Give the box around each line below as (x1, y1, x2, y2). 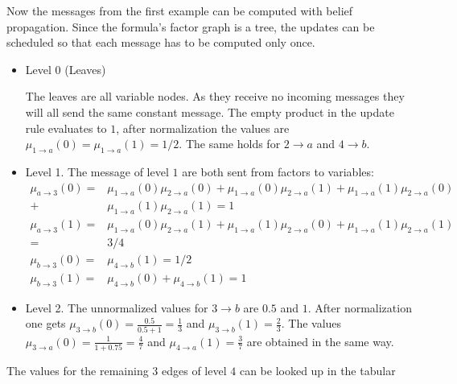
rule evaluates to (25, 119, 107, 136)
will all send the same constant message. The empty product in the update (25, 103, 394, 120)
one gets (25, 315, 66, 332)
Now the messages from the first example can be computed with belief (6, 2, 353, 19)
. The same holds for (179, 135, 281, 152)
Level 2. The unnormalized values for (25, 299, 208, 316)
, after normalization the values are (116, 119, 290, 136)
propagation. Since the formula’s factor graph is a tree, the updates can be (6, 18, 375, 35)
